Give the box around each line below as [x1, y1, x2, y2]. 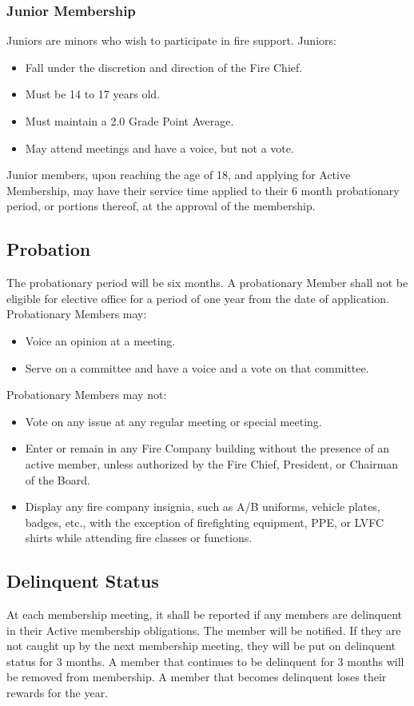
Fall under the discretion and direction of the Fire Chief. [25, 58, 303, 75]
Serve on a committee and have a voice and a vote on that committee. [25, 359, 369, 376]
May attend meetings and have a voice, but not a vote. [25, 139, 294, 156]
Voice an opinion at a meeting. [25, 332, 176, 349]
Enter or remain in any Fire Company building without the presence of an [25, 440, 390, 457]
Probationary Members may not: [6, 386, 167, 403]
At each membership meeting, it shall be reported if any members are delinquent [6, 606, 403, 623]
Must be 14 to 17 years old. [25, 86, 160, 102]
